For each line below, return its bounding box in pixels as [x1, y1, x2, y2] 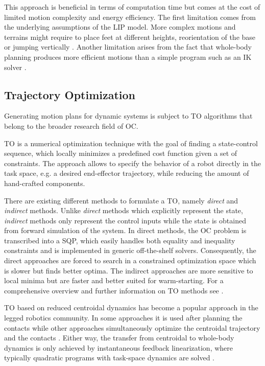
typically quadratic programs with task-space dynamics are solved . [4, 352, 214, 363]
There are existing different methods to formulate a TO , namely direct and [4, 195, 238, 205]
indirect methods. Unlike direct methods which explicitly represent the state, [4, 205, 243, 216]
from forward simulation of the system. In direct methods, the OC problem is [4, 225, 247, 236]
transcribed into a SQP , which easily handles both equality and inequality [4, 235, 235, 245]
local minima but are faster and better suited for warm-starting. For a [4, 275, 224, 286]
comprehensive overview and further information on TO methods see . [4, 285, 224, 295]
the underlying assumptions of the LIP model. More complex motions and [4, 21, 236, 32]
